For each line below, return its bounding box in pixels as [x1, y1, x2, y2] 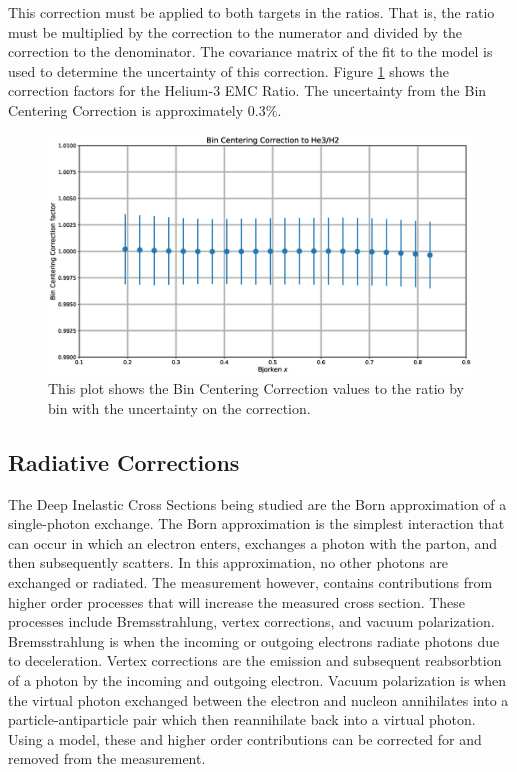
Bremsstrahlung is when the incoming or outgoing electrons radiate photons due [8, 630, 500, 651]
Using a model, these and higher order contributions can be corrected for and [8, 728, 482, 749]
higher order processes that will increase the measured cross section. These [8, 591, 466, 612]
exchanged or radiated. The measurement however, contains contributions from [8, 572, 493, 593]
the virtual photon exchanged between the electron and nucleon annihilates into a [8, 689, 509, 710]
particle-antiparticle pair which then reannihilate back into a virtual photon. [8, 709, 476, 730]
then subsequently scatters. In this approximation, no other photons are [8, 552, 449, 573]
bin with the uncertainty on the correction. [48, 397, 311, 418]
